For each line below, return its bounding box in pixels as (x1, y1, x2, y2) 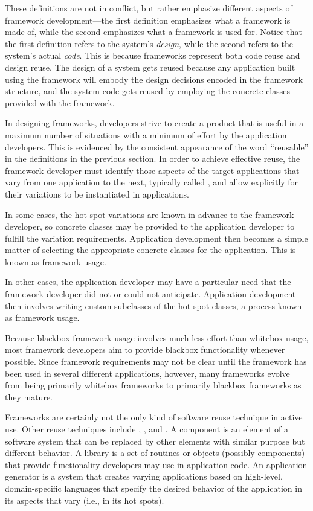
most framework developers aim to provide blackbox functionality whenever (5, 343, 285, 356)
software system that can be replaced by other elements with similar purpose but (5, 434, 305, 447)
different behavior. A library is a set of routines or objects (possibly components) (5, 446, 305, 459)
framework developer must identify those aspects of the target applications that (5, 164, 300, 176)
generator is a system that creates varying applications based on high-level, (5, 470, 283, 483)
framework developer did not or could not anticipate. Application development (5, 288, 296, 300)
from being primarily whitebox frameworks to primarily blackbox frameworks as (5, 379, 302, 391)
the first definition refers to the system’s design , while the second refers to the (5, 37, 293, 50)
